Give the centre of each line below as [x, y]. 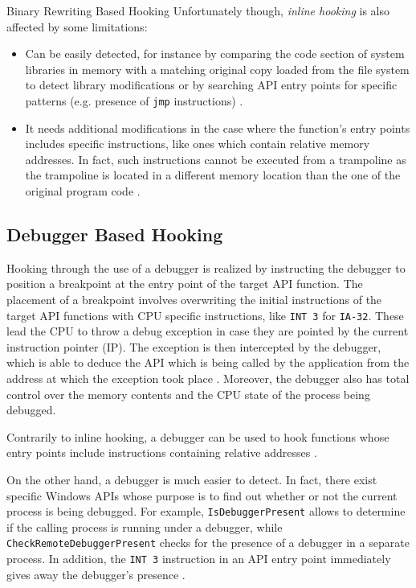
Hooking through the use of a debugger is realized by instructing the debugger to [206, 267]
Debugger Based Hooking [115, 234]
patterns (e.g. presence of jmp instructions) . [134, 100]
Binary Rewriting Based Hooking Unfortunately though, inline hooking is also [198, 10]
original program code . [83, 191]
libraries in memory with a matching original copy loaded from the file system [217, 69]
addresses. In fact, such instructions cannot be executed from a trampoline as [216, 159]
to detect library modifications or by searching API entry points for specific [211, 85]
